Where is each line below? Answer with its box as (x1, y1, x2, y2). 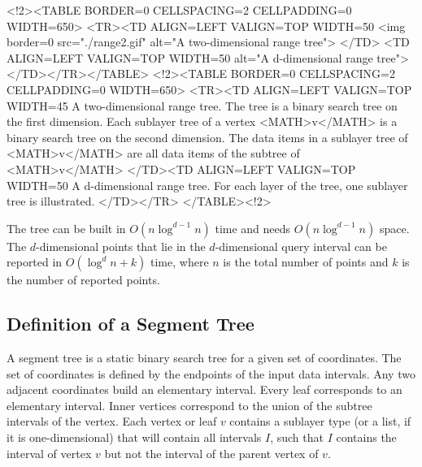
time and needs (215, 219, 291, 236)
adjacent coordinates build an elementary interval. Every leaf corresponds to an (7, 381, 402, 398)
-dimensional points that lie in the (36, 237, 206, 254)
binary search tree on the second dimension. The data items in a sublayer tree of (7, 128, 408, 145)
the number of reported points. (7, 271, 160, 288)
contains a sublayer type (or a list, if (229, 413, 411, 430)
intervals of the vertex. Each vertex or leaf (7, 413, 217, 430)
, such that (270, 429, 324, 446)
